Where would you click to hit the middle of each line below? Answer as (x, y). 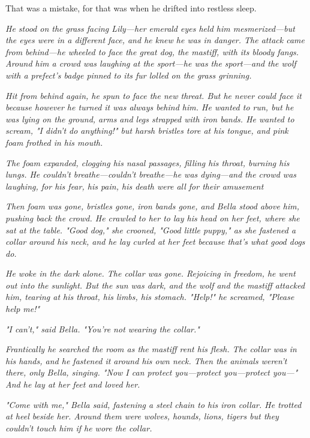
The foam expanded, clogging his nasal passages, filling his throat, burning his (148, 162)
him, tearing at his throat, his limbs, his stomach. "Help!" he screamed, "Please (150, 297)
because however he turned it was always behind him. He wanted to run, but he (150, 107)
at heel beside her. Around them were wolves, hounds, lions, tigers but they (142, 416)
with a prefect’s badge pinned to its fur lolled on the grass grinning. (129, 75)
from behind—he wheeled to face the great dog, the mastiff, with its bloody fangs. (152, 51)
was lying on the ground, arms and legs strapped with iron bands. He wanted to (150, 118)
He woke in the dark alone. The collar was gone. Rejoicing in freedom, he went (151, 273)
